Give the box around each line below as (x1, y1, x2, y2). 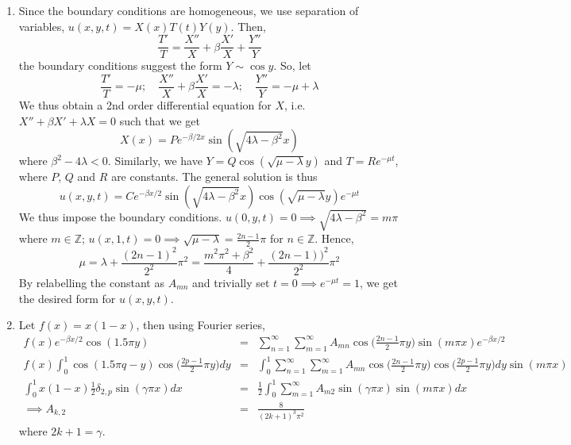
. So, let (273, 57, 311, 74)
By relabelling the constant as (18, 274, 164, 290)
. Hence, (314, 230, 354, 247)
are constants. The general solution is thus (111, 168, 318, 185)
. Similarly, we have (107, 152, 203, 169)
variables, (18, 17, 65, 34)
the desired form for (18, 290, 116, 306)
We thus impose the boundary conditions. (18, 208, 222, 224)
